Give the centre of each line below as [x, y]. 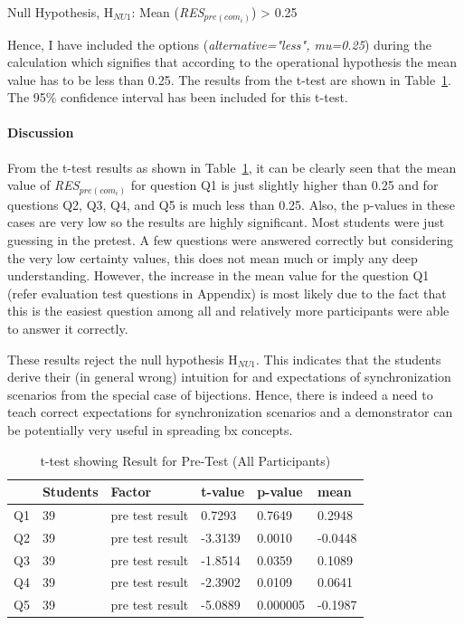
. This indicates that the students [349, 359]
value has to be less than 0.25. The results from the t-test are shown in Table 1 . [230, 79]
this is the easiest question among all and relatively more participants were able [228, 311]
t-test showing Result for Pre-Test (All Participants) [185, 460]
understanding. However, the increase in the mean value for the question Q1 [218, 275]
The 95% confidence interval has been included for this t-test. [178, 97]
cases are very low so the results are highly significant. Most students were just [226, 222]
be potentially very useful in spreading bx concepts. [150, 429]
